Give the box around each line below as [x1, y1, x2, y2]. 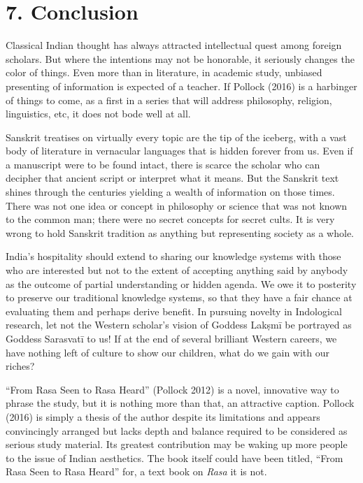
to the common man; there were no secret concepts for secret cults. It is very [6, 212, 335, 226]
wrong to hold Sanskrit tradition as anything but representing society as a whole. [6, 225, 355, 240]
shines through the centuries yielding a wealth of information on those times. [6, 185, 335, 199]
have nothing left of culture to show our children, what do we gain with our [6, 345, 330, 359]
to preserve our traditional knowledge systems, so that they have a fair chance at [6, 290, 353, 305]
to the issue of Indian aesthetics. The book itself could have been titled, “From [6, 450, 343, 465]
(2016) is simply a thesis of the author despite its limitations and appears [6, 409, 320, 424]
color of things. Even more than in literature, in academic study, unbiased [6, 65, 322, 80]
